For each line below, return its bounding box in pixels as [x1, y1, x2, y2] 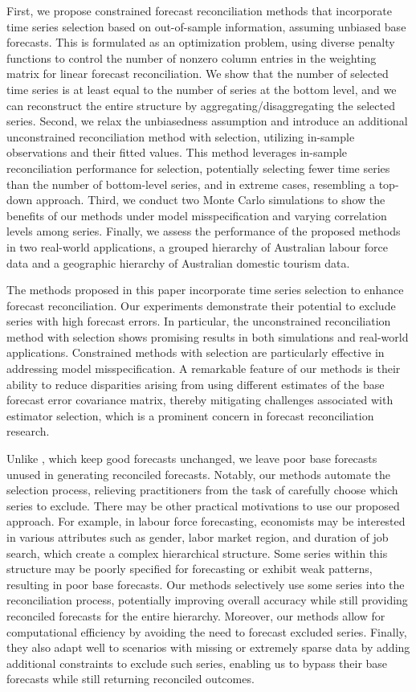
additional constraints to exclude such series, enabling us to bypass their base [6, 654, 388, 671]
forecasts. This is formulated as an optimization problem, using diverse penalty [6, 34, 395, 51]
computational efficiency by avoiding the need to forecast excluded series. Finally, [6, 623, 407, 640]
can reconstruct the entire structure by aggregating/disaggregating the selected [6, 96, 395, 113]
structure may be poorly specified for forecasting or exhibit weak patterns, [6, 560, 373, 577]
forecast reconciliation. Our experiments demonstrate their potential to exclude [6, 297, 396, 313]
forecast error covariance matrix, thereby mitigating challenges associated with [6, 391, 394, 408]
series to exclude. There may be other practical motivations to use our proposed [6, 497, 400, 514]
